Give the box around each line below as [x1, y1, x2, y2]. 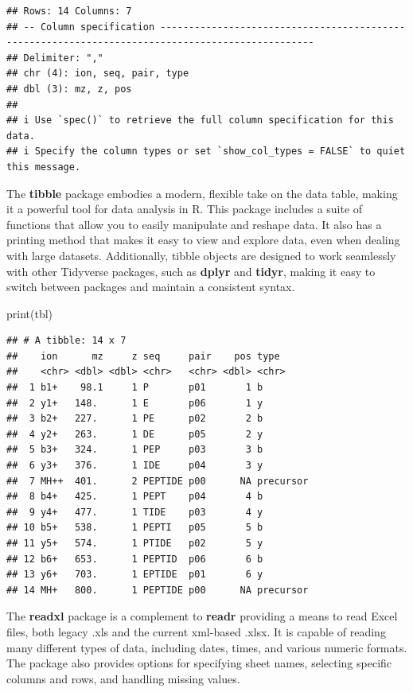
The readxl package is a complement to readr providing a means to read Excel [6, 608, 398, 624]
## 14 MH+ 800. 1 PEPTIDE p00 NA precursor [6, 584, 309, 596]
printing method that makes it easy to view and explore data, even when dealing [6, 231, 400, 248]
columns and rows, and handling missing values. [6, 670, 240, 686]
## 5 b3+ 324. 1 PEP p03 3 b [6, 444, 263, 456]
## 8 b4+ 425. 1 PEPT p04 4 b [6, 491, 263, 503]
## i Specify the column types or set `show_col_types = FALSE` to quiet [6, 146, 406, 157]
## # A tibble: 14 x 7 [6, 335, 127, 347]
